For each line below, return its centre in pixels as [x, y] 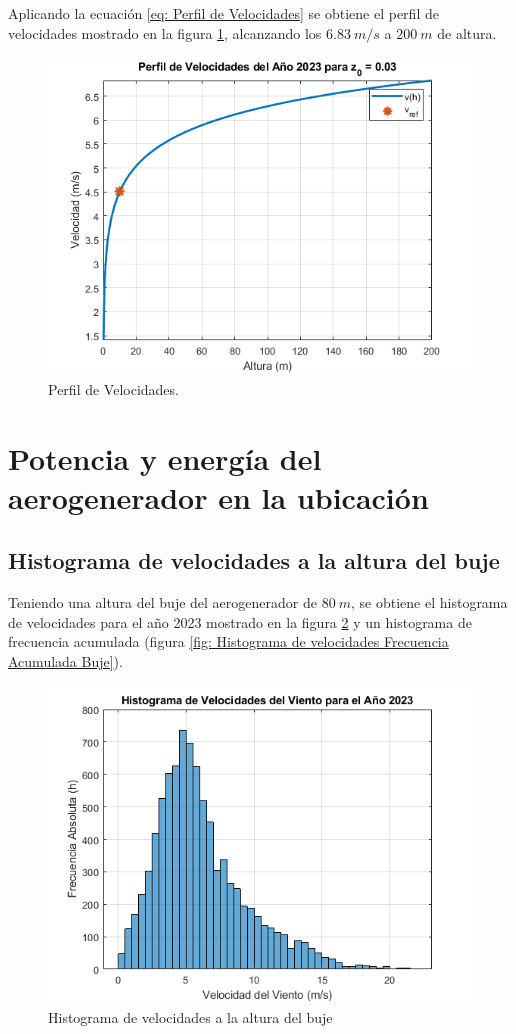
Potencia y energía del [165, 457]
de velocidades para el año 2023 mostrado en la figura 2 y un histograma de [240, 621]
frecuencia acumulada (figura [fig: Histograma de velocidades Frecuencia [228, 641]
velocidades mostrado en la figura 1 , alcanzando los [165, 32]
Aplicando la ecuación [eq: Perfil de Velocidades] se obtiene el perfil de [223, 13]
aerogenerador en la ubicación [218, 496]
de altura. [467, 32]
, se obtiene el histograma [429, 602]
